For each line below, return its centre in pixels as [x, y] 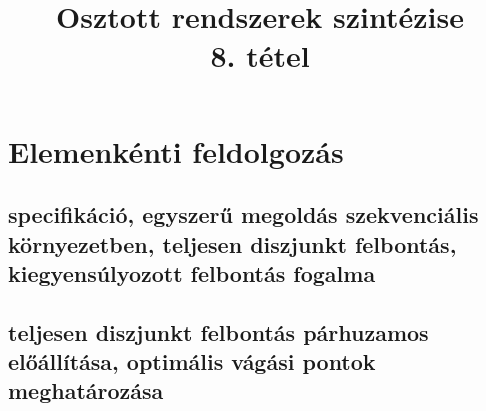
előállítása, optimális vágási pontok [192, 361]
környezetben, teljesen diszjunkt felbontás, [232, 243]
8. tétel [260, 55]
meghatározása [86, 390]
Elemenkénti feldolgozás [176, 150]
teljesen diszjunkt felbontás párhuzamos [218, 331]
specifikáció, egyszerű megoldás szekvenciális [243, 214]
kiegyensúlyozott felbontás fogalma [192, 272]
